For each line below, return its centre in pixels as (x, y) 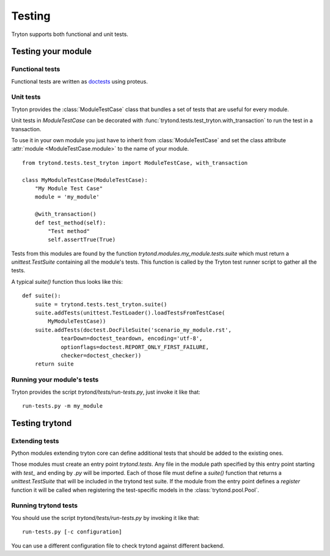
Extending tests (35, 441)
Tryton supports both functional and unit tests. (70, 34)
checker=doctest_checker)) (101, 356)
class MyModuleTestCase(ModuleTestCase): (85, 180)
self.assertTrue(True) (82, 240)
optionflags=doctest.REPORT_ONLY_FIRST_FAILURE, (135, 347)
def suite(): (42, 296)
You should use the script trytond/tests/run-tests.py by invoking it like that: (105, 518)
